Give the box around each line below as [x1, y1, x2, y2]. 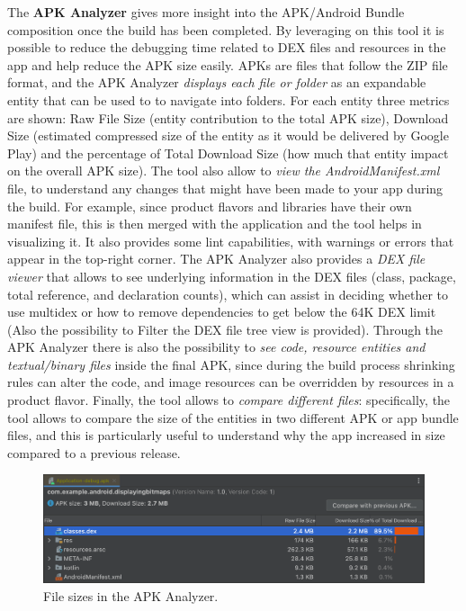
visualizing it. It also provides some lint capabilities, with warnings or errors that [7, 231, 454, 250]
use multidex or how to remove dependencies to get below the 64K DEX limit [7, 302, 436, 321]
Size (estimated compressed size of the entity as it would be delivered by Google [7, 126, 449, 145]
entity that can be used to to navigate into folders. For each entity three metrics [7, 90, 450, 109]
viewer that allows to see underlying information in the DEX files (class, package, [7, 266, 456, 285]
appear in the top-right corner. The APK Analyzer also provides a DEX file [7, 249, 426, 268]
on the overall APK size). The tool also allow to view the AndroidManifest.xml [7, 161, 440, 180]
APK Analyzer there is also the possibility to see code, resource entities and [7, 337, 426, 356]
